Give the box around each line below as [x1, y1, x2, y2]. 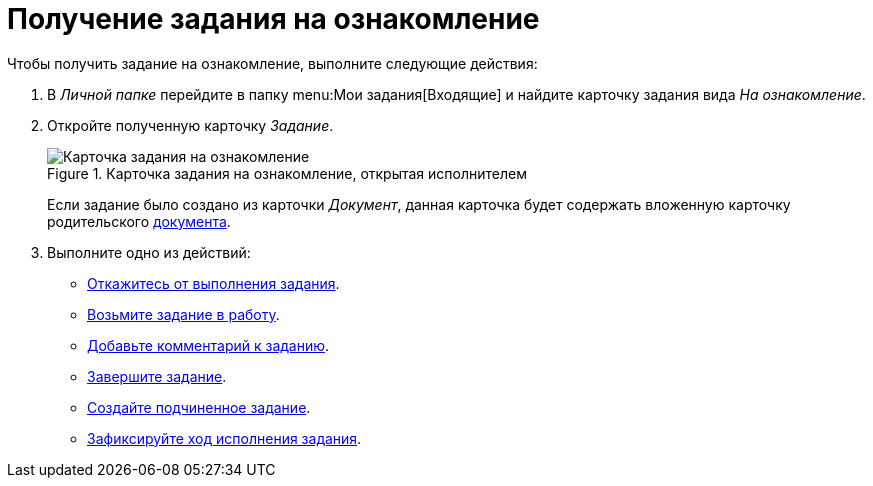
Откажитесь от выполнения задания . [87, 274, 340, 292]
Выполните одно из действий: [47, 243, 251, 261]
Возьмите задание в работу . [87, 305, 280, 323]
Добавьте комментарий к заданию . [87, 336, 330, 354]
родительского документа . [47, 212, 231, 230]
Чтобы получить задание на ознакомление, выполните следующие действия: [7, 54, 538, 72]
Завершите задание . [87, 367, 227, 385]
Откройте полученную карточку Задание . [47, 116, 334, 134]
